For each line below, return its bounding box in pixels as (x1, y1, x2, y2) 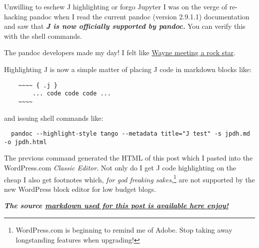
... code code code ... (32, 90, 111, 97)
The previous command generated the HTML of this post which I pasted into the (4, 153, 253, 163)
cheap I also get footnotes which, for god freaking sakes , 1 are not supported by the (4, 172, 255, 184)
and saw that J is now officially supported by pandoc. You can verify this (4, 21, 246, 31)
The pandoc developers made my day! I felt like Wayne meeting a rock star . (4, 47, 236, 58)
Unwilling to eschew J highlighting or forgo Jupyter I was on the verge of (4, 1, 227, 11)
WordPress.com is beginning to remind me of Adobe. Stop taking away (15, 225, 233, 235)
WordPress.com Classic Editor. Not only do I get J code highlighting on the (4, 163, 237, 173)
